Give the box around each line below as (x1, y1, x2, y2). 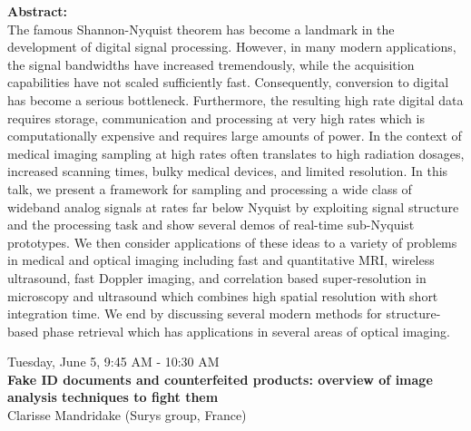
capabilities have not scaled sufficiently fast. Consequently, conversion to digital (7, 73, 449, 92)
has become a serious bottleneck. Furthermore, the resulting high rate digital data (7, 90, 464, 109)
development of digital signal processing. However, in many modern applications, (7, 37, 456, 56)
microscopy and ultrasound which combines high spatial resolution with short (7, 286, 438, 305)
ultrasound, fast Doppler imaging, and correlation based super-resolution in (7, 268, 427, 287)
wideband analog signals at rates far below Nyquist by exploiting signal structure (7, 197, 459, 216)
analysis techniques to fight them (7, 387, 219, 407)
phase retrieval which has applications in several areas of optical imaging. (42, 321, 450, 340)
